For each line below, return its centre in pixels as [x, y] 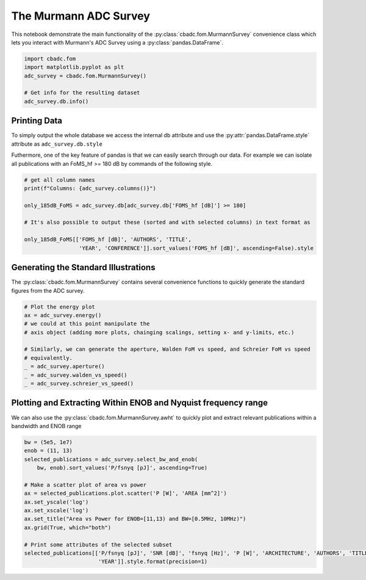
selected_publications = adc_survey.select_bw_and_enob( [111, 459]
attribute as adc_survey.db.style [57, 144]
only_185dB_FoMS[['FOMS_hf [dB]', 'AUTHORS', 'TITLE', [108, 240]
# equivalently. [48, 358]
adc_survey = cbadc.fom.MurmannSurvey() [85, 76]
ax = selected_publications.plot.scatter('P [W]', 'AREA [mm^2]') [125, 493]
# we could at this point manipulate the [87, 324]
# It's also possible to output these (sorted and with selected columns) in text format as [167, 222]
